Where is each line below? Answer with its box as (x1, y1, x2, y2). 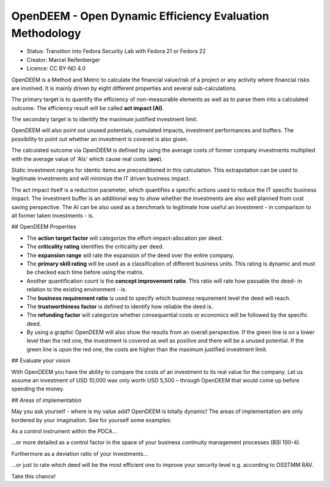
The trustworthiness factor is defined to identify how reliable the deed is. (26, 303, 213, 310)
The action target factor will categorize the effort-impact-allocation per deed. (26, 234, 223, 242)
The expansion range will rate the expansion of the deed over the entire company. (26, 251, 235, 259)
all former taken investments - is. (11, 212, 94, 219)
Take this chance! (11, 472, 56, 480)
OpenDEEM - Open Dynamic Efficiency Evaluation (11, 9, 269, 23)
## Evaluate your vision (11, 357, 70, 364)
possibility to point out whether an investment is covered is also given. (11, 135, 189, 143)
